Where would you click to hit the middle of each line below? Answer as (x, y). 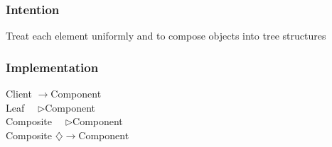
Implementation (52, 67)
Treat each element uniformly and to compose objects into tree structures (166, 36)
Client (19, 94)
